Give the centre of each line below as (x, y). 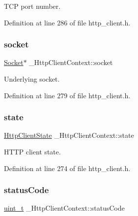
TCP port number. (32, 6)
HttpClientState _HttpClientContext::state (69, 135)
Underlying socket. (32, 79)
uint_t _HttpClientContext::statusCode (64, 208)
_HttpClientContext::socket (71, 62)
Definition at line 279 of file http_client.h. (67, 95)
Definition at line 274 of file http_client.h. (67, 168)
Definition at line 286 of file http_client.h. (67, 22)
